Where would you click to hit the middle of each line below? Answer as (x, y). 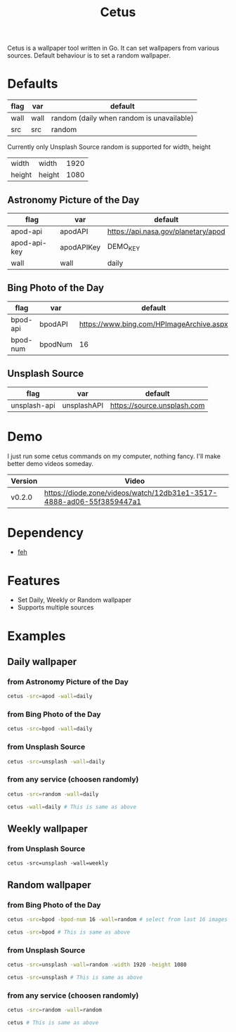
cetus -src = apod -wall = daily (50, 697)
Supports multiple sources (55, 607)
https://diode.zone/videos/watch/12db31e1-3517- (131, 493)
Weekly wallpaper (47, 828)
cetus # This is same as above (53, 1023)
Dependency (46, 533)
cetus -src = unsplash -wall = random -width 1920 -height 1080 (97, 965)
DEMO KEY (124, 247)
